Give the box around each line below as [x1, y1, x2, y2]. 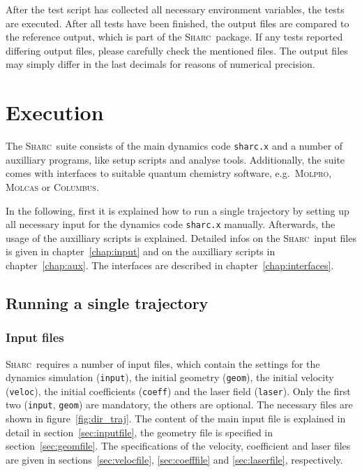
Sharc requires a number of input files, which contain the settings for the [6, 356, 320, 371]
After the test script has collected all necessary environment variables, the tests [6, 2, 345, 16]
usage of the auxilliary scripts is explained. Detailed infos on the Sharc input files [6, 230, 356, 245]
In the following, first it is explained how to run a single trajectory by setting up [6, 203, 349, 217]
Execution [6, 98, 104, 127]
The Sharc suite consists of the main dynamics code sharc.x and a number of [6, 138, 343, 153]
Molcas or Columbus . [6, 179, 99, 194]
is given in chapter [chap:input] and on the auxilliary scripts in [6, 244, 276, 259]
